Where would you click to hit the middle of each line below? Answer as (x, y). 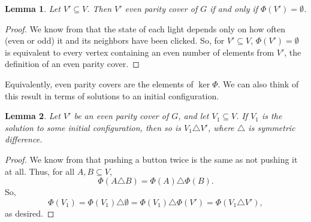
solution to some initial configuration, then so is (93, 127)
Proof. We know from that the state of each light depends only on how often (145, 28)
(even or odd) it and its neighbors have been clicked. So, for (115, 40)
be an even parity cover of (121, 116)
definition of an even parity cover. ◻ (72, 64)
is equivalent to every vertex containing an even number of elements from (140, 52)
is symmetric (272, 127)
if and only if (234, 8)
